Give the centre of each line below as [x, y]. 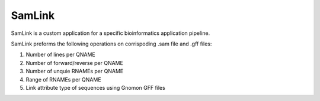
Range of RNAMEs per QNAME [63, 79]
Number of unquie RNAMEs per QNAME [75, 71]
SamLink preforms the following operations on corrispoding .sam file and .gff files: [111, 44]
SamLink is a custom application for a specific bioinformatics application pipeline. [111, 33]
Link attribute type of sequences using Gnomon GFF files [95, 87]
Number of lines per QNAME [61, 55]
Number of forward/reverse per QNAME [75, 63]
